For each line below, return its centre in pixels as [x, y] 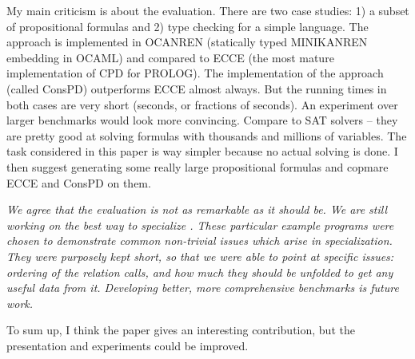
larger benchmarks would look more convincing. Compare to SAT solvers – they [202, 120]
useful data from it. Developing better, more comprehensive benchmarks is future [203, 288]
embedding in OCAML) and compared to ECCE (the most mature [170, 57]
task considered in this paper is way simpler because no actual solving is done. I [202, 151]
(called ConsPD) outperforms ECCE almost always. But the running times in [197, 88]
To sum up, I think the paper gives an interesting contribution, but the [181, 330]
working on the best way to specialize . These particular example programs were [200, 225]
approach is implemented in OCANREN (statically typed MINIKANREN [187, 42]
